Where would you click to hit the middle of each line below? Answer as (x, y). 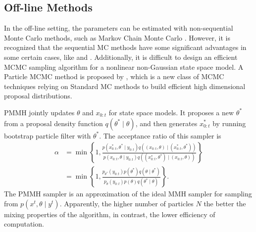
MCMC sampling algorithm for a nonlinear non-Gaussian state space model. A (124, 67)
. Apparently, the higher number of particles (127, 203)
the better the (225, 203)
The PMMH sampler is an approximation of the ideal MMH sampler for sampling (128, 194)
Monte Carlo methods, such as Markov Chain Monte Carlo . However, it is (117, 37)
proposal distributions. (38, 96)
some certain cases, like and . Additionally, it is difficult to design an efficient (121, 57)
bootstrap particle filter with (48, 135)
